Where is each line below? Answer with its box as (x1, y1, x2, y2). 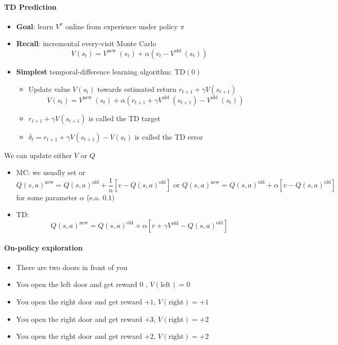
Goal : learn (16, 21, 53, 31)
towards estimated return (97, 83, 177, 94)
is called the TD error (134, 131, 203, 142)
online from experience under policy (65, 21, 178, 31)
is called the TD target (88, 112, 161, 123)
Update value (28, 83, 70, 94)
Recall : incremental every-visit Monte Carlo (16, 38, 156, 49)
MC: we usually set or (16, 167, 86, 178)
